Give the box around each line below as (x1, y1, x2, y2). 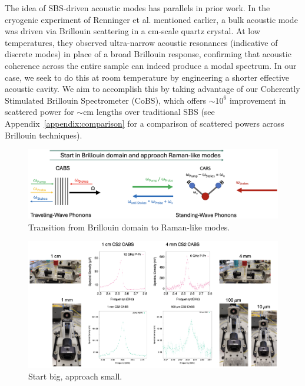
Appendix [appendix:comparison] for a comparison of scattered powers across (5, 117, 284, 129)
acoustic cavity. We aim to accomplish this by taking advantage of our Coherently (5, 83, 300, 95)
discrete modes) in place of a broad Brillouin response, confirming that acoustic (5, 48, 291, 60)
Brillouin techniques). (5, 128, 82, 141)
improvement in (229, 94, 286, 106)
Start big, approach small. (28, 369, 122, 382)
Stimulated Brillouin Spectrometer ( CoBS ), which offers (5, 94, 207, 106)
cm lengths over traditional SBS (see (83, 105, 215, 118)
